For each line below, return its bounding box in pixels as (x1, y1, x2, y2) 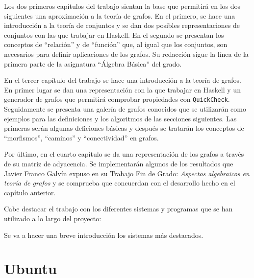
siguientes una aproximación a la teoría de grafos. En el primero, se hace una (4, 10, 235, 21)
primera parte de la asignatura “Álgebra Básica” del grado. (4, 58, 182, 69)
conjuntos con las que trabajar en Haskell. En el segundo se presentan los (4, 29, 224, 40)
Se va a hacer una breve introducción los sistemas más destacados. (4, 230, 203, 240)
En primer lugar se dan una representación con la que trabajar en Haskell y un (4, 84, 241, 94)
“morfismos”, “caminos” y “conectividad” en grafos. (4, 132, 159, 142)
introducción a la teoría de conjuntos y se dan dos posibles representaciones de (4, 20, 240, 30)
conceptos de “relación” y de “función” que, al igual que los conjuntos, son (4, 39, 228, 49)
